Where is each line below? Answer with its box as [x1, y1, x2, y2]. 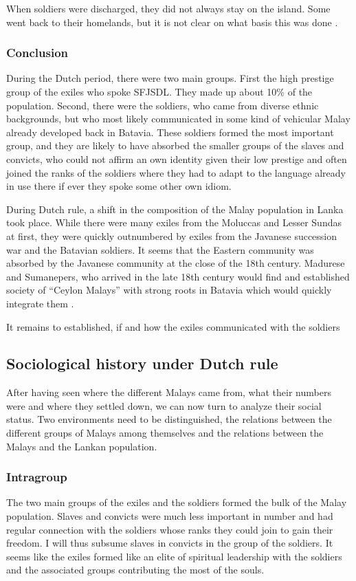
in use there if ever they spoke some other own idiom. [6, 179, 232, 193]
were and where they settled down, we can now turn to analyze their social [6, 398, 322, 413]
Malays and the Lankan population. [6, 439, 157, 453]
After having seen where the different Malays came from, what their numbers [6, 385, 331, 399]
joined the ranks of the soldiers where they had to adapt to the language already [6, 165, 346, 179]
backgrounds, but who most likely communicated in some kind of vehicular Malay [6, 111, 351, 126]
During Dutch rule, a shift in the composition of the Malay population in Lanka [6, 201, 344, 216]
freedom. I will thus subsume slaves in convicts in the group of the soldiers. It [6, 536, 333, 550]
